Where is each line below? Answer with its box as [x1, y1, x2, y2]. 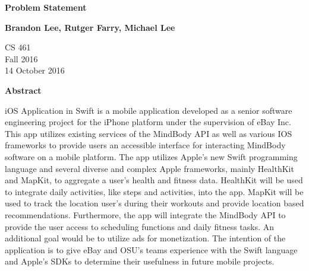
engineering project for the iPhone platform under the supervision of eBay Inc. [5, 116, 291, 128]
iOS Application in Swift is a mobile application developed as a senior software [5, 104, 292, 116]
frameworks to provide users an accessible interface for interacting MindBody [5, 139, 286, 151]
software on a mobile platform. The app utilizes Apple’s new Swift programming [5, 150, 298, 162]
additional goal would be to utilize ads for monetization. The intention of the [5, 232, 286, 244]
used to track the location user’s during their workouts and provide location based [5, 197, 304, 209]
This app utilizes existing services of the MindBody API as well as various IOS [5, 127, 292, 139]
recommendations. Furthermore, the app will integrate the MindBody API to [5, 208, 286, 221]
